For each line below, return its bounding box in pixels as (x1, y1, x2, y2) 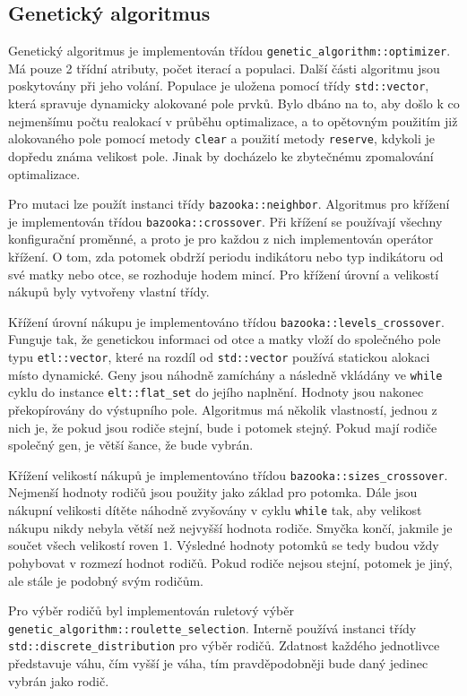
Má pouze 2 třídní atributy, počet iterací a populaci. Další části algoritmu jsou (8, 58, 440, 77)
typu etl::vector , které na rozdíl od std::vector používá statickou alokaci (8, 348, 430, 366)
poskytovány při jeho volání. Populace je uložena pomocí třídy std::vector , (8, 76, 429, 95)
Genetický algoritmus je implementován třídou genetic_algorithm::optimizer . (8, 41, 451, 60)
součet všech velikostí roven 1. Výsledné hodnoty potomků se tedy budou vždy (8, 536, 439, 554)
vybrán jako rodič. (8, 671, 109, 690)
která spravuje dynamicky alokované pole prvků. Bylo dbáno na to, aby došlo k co (8, 94, 460, 113)
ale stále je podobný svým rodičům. (8, 571, 203, 589)
